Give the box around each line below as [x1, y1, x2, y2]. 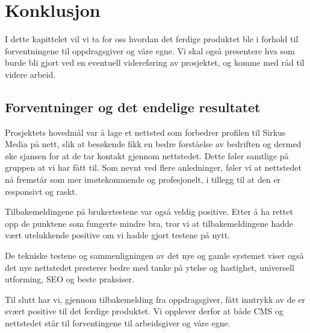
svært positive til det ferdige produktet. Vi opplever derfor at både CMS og [5, 305, 284, 317]
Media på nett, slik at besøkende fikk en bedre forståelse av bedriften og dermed [5, 138, 302, 150]
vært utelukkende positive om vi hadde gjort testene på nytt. [5, 229, 230, 241]
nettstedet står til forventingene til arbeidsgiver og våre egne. [5, 317, 231, 329]
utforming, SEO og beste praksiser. [5, 273, 134, 285]
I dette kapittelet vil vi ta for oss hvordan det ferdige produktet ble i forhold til [5, 33, 299, 45]
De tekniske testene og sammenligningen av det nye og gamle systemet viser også [5, 249, 304, 262]
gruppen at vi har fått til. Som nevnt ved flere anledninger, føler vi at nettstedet [5, 161, 302, 174]
